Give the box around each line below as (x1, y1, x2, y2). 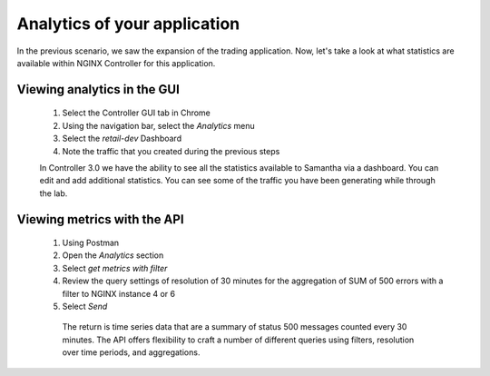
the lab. (39, 187, 68, 199)
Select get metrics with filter (62, 262, 168, 273)
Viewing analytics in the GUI (16, 82, 181, 97)
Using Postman (62, 237, 120, 249)
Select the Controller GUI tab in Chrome (62, 107, 211, 118)
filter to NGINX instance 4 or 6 (62, 288, 176, 299)
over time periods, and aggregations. (62, 347, 201, 358)
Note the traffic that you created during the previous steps (62, 145, 280, 156)
